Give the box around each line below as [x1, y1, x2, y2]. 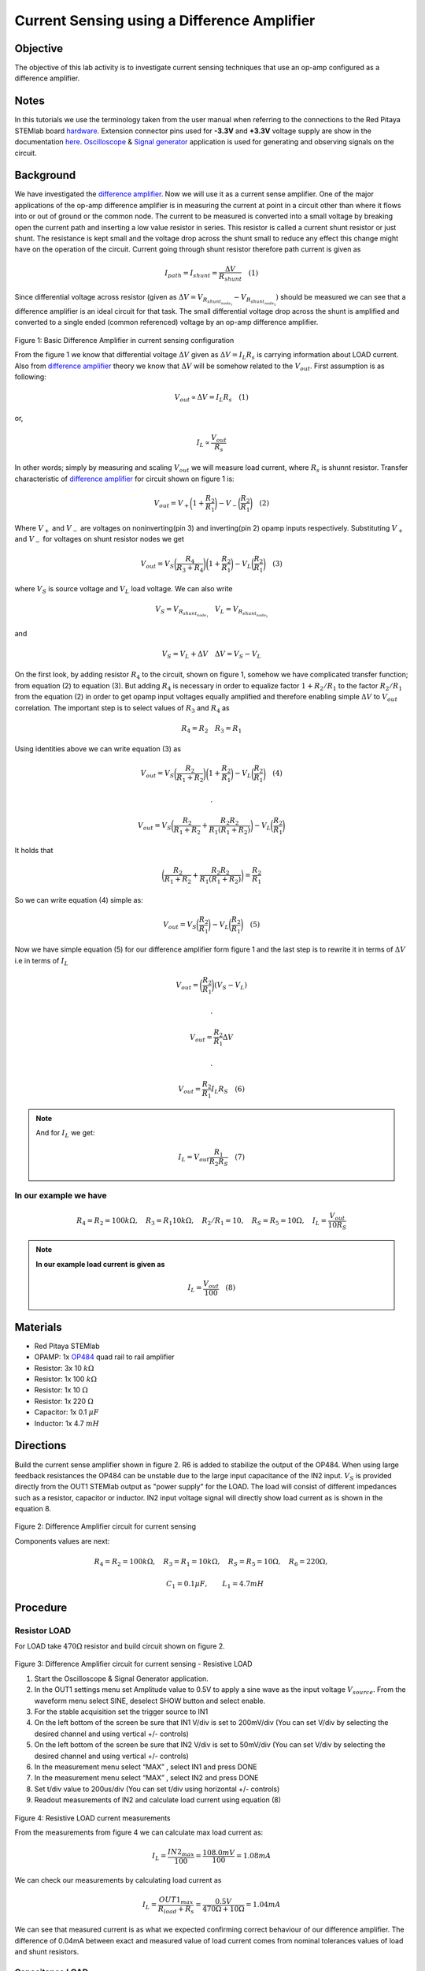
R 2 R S [209, 1157, 228, 1168]
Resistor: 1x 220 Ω [34, 1396, 94, 1406]
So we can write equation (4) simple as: [14, 895, 143, 904]
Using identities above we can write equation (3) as [14, 744, 181, 754]
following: [14, 371, 46, 382]
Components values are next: [14, 1536, 110, 1545]
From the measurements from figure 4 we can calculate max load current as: [14, 1828, 264, 1837]
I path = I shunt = [164, 268, 218, 279]
